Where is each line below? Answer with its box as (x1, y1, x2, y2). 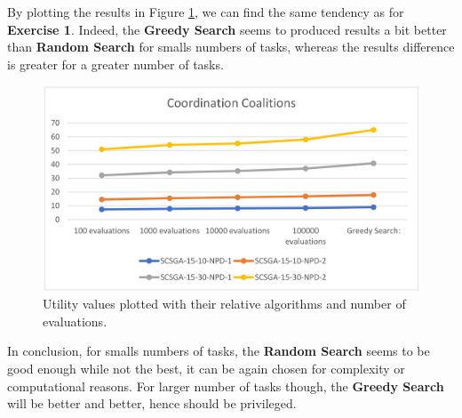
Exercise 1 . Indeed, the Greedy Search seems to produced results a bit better (7, 20, 447, 38)
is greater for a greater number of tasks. (7, 54, 224, 73)
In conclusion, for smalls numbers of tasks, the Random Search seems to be (7, 342, 430, 360)
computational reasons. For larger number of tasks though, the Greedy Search (7, 376, 444, 395)
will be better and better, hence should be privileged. (7, 394, 297, 413)
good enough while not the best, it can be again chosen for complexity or (7, 359, 405, 378)
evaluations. (43, 311, 108, 330)
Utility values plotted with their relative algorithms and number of (43, 294, 406, 313)
